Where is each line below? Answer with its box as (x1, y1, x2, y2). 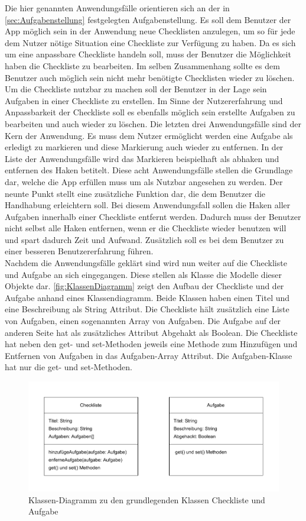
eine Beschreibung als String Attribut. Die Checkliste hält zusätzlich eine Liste (5, 303, 289, 315)
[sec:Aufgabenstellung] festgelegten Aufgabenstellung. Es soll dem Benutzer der (5, 13, 291, 25)
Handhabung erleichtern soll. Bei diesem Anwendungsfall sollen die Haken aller (5, 199, 291, 211)
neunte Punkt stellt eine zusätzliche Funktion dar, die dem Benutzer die (5, 187, 266, 199)
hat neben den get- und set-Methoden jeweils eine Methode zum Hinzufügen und (5, 338, 298, 350)
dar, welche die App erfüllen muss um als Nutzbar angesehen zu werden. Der (5, 175, 283, 187)
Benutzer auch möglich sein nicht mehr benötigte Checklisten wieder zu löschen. (5, 71, 295, 83)
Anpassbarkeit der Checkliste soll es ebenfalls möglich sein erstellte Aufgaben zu (5, 106, 295, 118)
